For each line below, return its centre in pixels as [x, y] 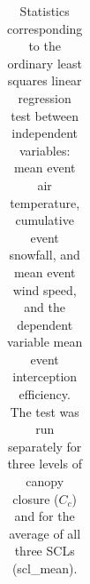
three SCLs [45, 551]
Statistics [45, 11]
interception [45, 376]
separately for [45, 446]
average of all [45, 533]
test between [45, 115]
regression [45, 97]
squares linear [45, 80]
